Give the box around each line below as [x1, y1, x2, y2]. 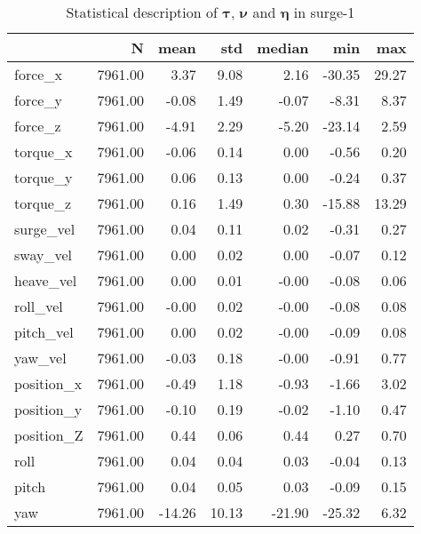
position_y [14, 399, 83, 419]
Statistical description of [66, 2, 218, 22]
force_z [14, 116, 61, 136]
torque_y [14, 167, 73, 187]
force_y [14, 90, 62, 110]
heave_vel [14, 270, 77, 291]
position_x [14, 373, 83, 394]
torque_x [14, 141, 73, 162]
